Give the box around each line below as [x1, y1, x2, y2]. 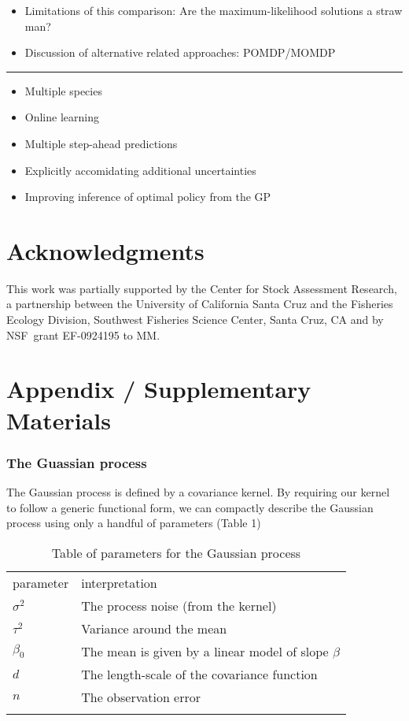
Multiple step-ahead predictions [24, 135, 178, 151]
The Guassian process [6, 452, 147, 472]
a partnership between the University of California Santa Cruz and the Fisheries [6, 295, 393, 312]
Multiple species [24, 82, 102, 98]
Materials [6, 403, 112, 436]
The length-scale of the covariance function [81, 664, 318, 683]
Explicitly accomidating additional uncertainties [24, 162, 256, 178]
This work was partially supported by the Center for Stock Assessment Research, [6, 280, 397, 296]
